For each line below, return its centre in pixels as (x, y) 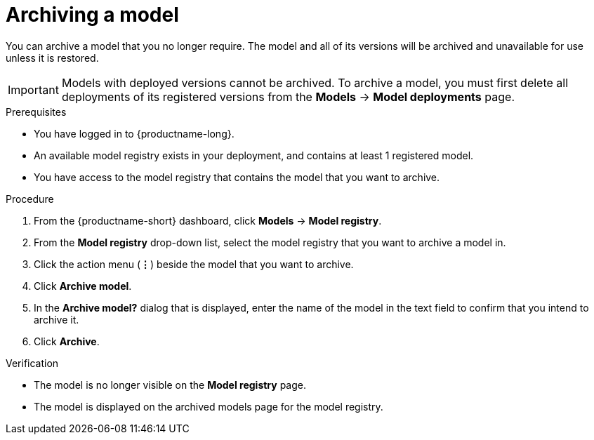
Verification (32, 363)
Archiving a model (92, 15)
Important (33, 89)
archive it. (57, 319)
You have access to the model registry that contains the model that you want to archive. (237, 177)
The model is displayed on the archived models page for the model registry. (209, 406)
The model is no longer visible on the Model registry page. (170, 385)
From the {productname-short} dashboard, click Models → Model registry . (208, 220)
